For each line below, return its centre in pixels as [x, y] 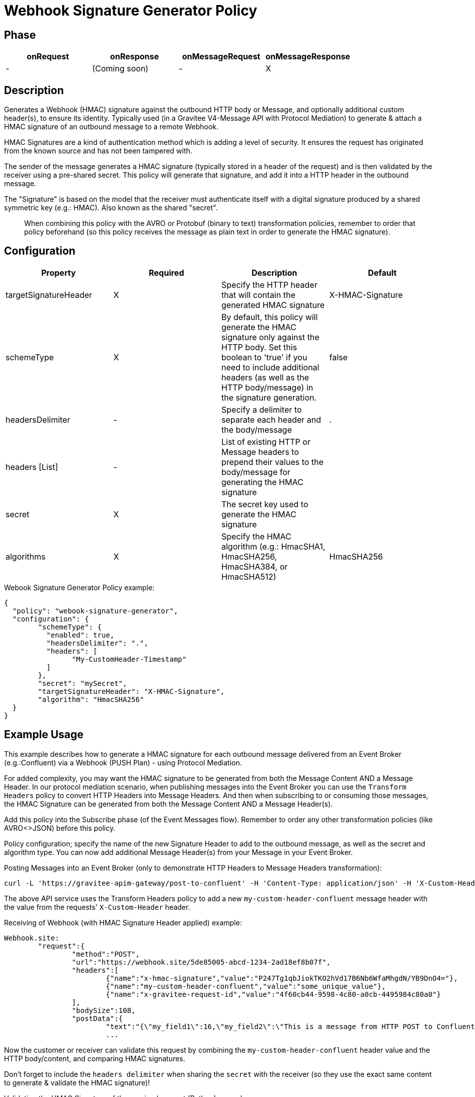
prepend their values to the [272, 462]
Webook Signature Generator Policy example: [79, 587]
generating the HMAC [262, 482]
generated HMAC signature [273, 305]
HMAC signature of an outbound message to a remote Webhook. [111, 127]
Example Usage [44, 735]
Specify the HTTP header [269, 285]
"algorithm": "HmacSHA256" [91, 699]
